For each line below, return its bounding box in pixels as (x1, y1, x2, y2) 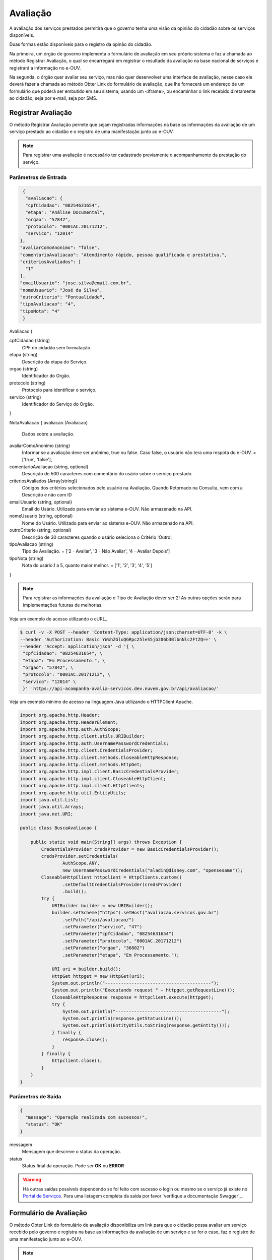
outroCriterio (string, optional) (9, 527, 72, 533)
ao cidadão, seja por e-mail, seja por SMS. (9, 95, 98, 101)
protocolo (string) (9, 380, 46, 386)
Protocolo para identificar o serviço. (22, 387, 97, 393)
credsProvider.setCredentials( (41, 853, 118, 859)
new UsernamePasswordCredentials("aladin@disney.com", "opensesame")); (62, 867, 243, 873)
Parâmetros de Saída (9, 1093, 61, 1100)
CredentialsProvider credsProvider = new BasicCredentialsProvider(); (41, 846, 219, 852)
